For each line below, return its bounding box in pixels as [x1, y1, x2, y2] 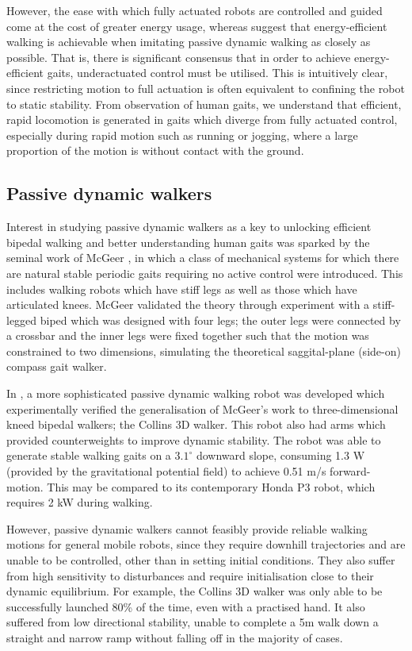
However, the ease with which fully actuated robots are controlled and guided [6, 2, 383, 18]
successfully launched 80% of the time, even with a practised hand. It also [6, 598, 365, 614]
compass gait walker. [6, 358, 107, 375]
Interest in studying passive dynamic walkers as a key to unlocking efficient [6, 218, 372, 235]
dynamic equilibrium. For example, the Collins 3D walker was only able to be [6, 583, 383, 599]
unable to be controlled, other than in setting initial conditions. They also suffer [6, 552, 395, 568]
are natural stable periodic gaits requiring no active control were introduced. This [6, 264, 403, 281]
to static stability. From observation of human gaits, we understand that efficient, [6, 95, 402, 112]
